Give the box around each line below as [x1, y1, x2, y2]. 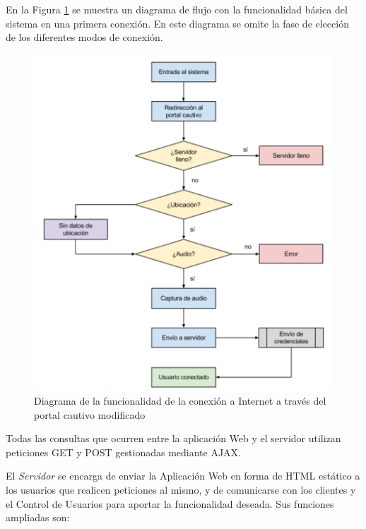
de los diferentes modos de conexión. [6, 30, 163, 44]
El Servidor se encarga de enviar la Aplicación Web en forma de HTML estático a [6, 468, 360, 483]
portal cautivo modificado [34, 407, 146, 422]
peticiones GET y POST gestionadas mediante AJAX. [6, 444, 242, 459]
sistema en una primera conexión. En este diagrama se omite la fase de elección [6, 16, 349, 30]
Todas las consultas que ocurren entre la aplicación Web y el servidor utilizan [6, 431, 341, 446]
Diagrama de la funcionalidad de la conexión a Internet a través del [34, 393, 326, 408]
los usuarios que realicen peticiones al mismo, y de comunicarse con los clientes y [6, 482, 356, 497]
